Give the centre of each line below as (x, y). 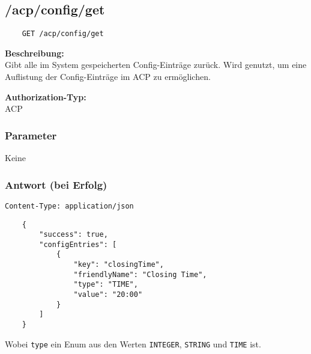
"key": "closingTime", (119, 265)
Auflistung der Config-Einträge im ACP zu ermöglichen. (108, 77)
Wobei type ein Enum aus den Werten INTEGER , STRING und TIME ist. (133, 343)
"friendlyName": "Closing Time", (140, 274)
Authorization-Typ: (46, 96)
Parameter (31, 135)
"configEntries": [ (78, 244)
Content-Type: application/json (69, 206)
